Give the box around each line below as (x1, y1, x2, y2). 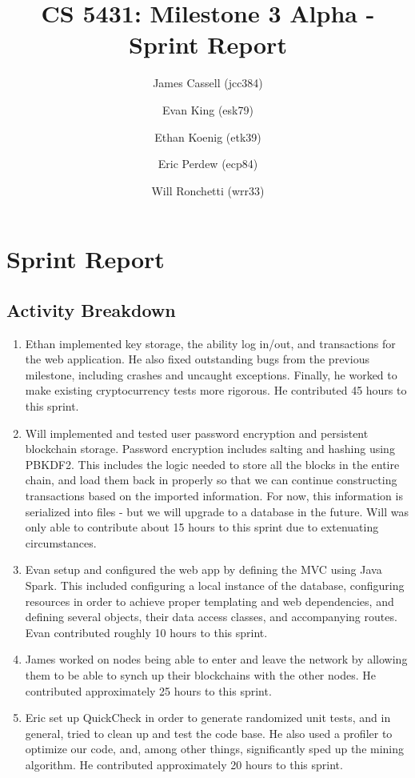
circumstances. (25, 534, 97, 551)
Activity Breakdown (6, 297, 176, 322)
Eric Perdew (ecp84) (158, 155, 258, 172)
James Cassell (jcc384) (153, 74, 263, 91)
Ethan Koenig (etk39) (154, 128, 261, 145)
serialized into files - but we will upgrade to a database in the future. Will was (25, 503, 409, 519)
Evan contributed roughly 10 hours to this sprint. (25, 624, 268, 640)
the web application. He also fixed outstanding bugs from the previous (25, 351, 369, 367)
